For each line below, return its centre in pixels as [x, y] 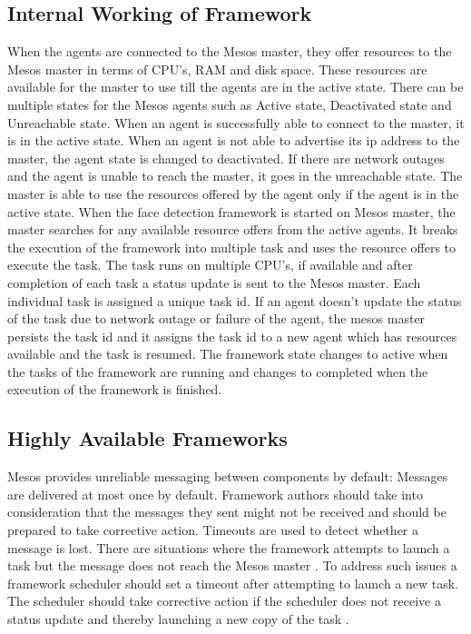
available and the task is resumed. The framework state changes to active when [228, 354]
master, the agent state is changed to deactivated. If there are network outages [226, 158]
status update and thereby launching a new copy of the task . [178, 619]
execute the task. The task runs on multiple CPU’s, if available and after [210, 265]
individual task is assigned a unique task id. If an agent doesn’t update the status [235, 300]
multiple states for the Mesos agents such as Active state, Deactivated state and [230, 104]
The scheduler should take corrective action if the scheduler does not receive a [225, 601]
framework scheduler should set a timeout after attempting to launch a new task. [233, 583]
